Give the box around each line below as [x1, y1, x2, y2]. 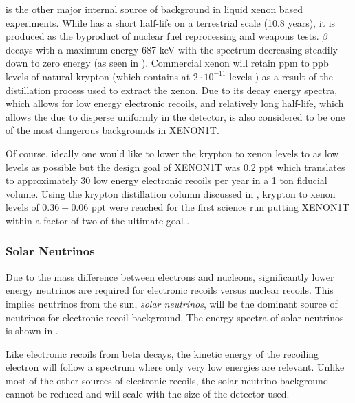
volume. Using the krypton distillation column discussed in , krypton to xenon [6, 186, 336, 200]
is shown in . [6, 323, 58, 338]
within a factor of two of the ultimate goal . [6, 213, 190, 227]
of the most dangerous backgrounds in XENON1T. [6, 123, 219, 137]
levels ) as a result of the [229, 69, 334, 83]
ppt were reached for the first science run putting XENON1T [91, 200, 349, 214]
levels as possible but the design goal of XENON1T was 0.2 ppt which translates [6, 159, 345, 174]
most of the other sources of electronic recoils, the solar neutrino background [6, 373, 329, 387]
